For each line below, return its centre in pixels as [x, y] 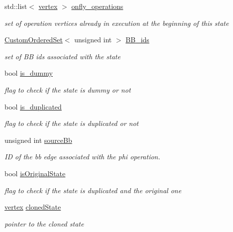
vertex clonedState [33, 207]
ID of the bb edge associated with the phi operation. [82, 157]
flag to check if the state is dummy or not [68, 89]
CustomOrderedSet [34, 40]
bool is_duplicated [33, 106]
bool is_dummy [29, 73]
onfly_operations [97, 6]
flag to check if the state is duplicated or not [72, 123]
